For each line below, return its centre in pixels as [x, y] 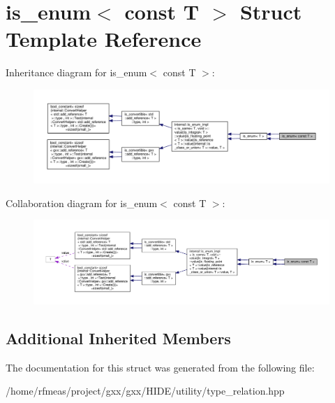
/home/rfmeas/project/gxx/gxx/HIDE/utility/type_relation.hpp [145, 391]
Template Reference [104, 39]
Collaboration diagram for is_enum [82, 203]
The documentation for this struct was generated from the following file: [160, 367]
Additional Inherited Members [118, 338]
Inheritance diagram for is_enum [76, 72]
